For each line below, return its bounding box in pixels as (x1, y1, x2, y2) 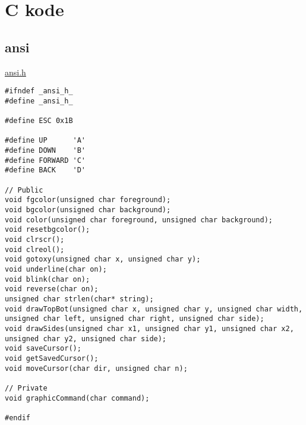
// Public (5, 185, 43, 194)
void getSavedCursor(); (5, 354, 99, 363)
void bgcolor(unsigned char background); (5, 206, 171, 215)
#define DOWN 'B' (5, 146, 86, 155)
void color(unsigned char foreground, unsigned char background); (5, 215, 273, 224)
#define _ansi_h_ (5, 96, 73, 105)
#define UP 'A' (5, 136, 86, 145)
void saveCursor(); (5, 344, 81, 353)
